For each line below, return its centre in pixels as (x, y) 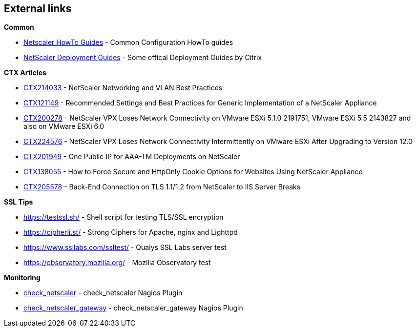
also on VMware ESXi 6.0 (64, 126)
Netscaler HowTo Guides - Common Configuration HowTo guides (128, 42)
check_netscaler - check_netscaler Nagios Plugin (103, 293)
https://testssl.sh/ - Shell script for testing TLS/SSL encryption (124, 217)
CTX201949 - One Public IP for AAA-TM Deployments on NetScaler (132, 157)
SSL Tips (19, 202)
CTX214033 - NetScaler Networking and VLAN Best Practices (123, 88)
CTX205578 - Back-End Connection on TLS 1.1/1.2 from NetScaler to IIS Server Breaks (162, 187)
